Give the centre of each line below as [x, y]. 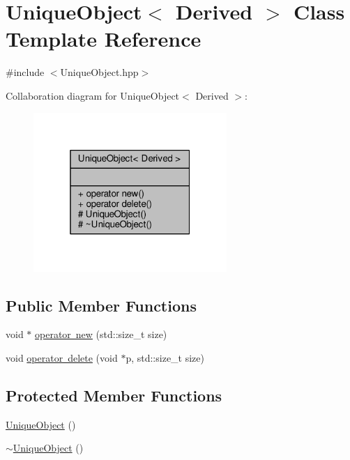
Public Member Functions [101, 305]
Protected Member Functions [114, 395]
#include [25, 72]
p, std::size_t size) [165, 358]
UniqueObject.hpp [99, 72]
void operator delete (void [62, 358]
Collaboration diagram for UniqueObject [93, 95]
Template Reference [104, 39]
